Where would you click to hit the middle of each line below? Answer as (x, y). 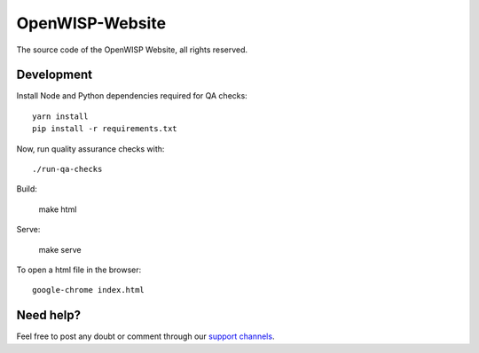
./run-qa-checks (67, 169)
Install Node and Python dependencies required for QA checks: (132, 96)
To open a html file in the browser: (79, 270)
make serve (60, 249)
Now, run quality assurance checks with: (90, 149)
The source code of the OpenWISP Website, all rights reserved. (132, 50)
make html (58, 209)
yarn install (60, 116)
